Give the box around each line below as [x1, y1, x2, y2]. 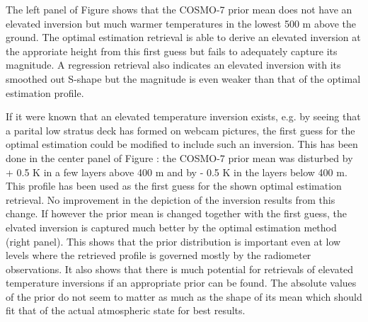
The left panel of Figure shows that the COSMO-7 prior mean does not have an [6, 2, 352, 16]
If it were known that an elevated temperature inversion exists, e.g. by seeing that [6, 109, 361, 124]
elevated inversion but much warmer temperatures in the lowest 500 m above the [6, 16, 357, 30]
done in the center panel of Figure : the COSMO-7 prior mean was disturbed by [6, 150, 353, 165]
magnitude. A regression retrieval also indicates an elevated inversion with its [6, 57, 341, 72]
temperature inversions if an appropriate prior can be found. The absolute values [6, 275, 357, 290]
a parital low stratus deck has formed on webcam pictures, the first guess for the [6, 122, 355, 137]
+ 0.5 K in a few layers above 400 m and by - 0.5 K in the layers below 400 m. [6, 164, 347, 179]
